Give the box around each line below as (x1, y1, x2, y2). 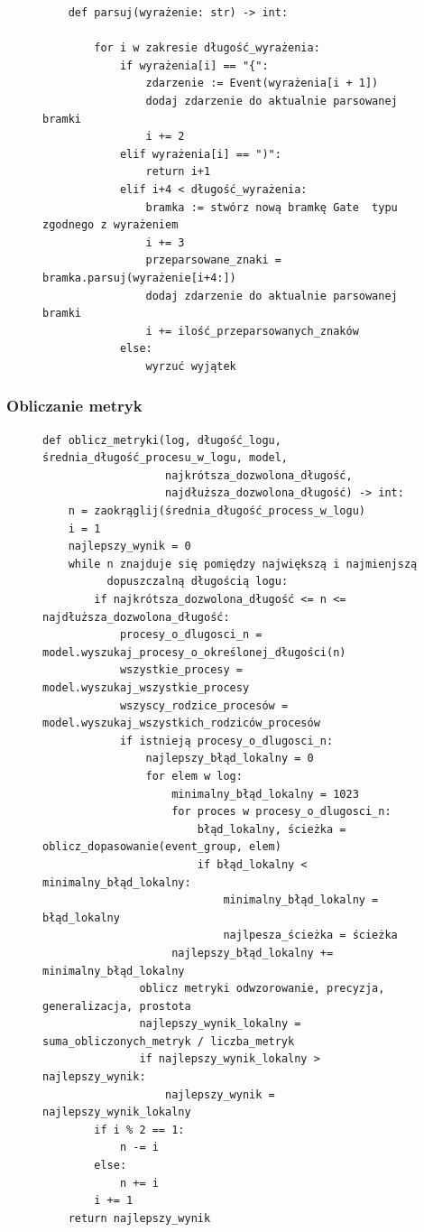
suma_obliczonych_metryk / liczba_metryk (42, 1034, 295, 1048)
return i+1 (145, 165, 211, 179)
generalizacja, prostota (42, 999, 191, 1013)
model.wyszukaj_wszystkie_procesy (42, 681, 250, 694)
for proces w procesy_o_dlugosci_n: (171, 805, 392, 819)
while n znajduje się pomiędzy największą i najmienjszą (68, 557, 418, 570)
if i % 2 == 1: (94, 1123, 185, 1136)
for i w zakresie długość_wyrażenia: (94, 42, 320, 55)
